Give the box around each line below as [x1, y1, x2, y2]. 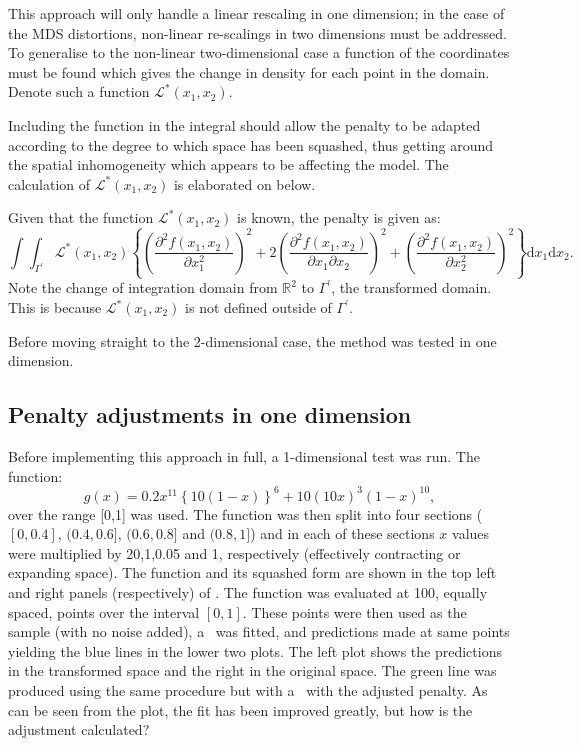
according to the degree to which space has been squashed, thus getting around [8, 134, 494, 155]
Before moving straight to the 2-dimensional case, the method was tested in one [8, 330, 497, 351]
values [452, 523, 490, 544]
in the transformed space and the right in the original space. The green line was [8, 660, 497, 681]
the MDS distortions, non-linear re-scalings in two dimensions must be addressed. [8, 22, 507, 43]
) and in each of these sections [250, 523, 435, 544]
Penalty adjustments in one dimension [8, 399, 412, 430]
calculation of [8, 173, 91, 194]
